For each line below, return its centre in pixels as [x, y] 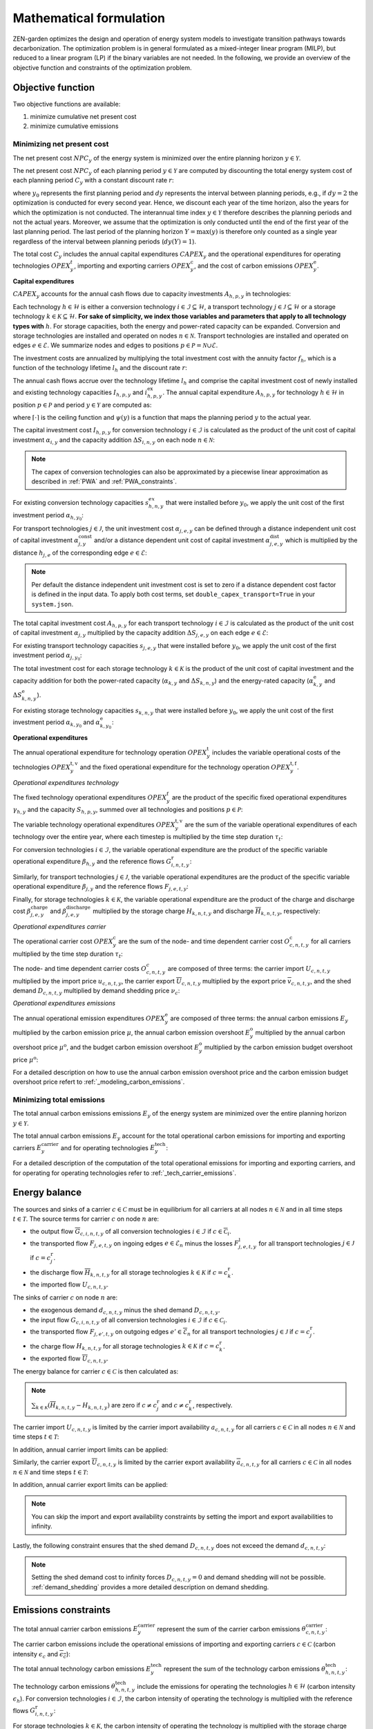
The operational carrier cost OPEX [63, 941]
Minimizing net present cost [61, 144]
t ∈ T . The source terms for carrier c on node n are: [86, 1219]
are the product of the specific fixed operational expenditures [259, 797]
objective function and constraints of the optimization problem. [102, 67]
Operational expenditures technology [66, 782]
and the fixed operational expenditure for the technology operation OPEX [185, 767]
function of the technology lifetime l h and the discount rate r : [100, 369]
